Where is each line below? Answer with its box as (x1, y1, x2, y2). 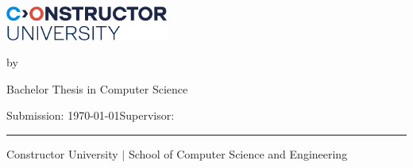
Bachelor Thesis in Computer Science (6, 80, 188, 97)
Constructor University (6, 145, 118, 162)
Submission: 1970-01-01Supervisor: (6, 107, 175, 124)
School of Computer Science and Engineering (128, 145, 348, 162)
